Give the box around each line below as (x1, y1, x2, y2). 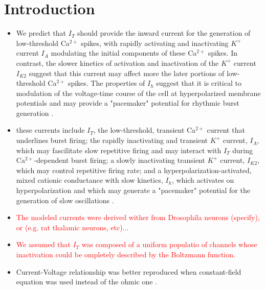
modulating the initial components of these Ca (51, 47, 197, 58)
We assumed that (16, 239, 71, 250)
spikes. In (208, 47, 238, 58)
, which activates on (171, 175, 234, 185)
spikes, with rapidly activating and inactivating (81, 37, 229, 48)
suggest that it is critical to (156, 78, 241, 88)
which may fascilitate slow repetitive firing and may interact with (16, 144, 222, 155)
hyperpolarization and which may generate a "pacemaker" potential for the (16, 185, 250, 196)
